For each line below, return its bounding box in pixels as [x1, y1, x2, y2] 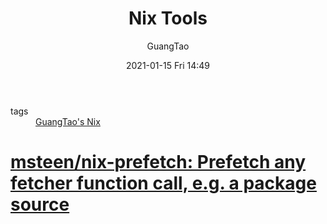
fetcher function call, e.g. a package [10, 172, 317, 195]
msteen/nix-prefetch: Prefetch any [10, 151, 307, 174]
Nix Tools [128, 7, 208, 30]
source [10, 193, 70, 216]
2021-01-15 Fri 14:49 [125, 59, 211, 71]
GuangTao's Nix [35, 115, 101, 127]
